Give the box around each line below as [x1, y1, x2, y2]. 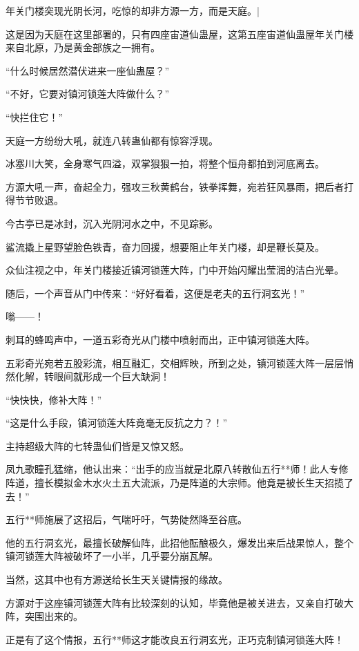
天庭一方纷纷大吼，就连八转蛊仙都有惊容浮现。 [6, 133, 218, 147]
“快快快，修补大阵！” [6, 392, 102, 406]
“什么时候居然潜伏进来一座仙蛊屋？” [6, 63, 170, 77]
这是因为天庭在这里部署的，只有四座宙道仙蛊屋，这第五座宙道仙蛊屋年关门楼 [6, 26, 353, 41]
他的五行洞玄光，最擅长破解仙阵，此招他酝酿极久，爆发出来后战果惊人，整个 [6, 535, 353, 549]
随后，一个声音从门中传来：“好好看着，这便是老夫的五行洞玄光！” [6, 285, 305, 300]
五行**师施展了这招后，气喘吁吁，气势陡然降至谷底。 [6, 512, 247, 527]
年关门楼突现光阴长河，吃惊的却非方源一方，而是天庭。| [6, 3, 260, 17]
